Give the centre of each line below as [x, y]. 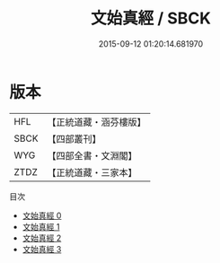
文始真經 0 [42, 215]
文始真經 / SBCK [151, 18]
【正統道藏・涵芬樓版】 [97, 122]
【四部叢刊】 [74, 138]
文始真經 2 [42, 238]
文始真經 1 [41, 226]
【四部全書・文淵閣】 [92, 155]
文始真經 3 [42, 249]
